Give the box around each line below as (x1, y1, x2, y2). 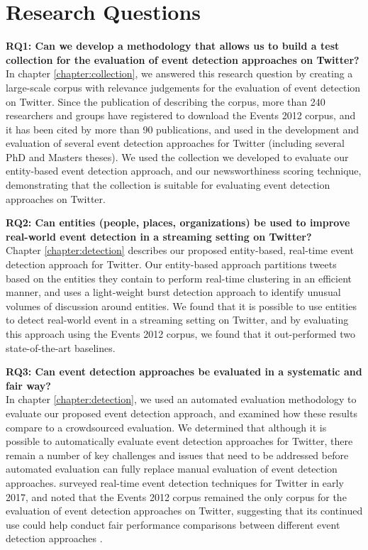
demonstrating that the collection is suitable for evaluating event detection (6, 177, 330, 192)
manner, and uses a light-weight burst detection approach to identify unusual (6, 285, 341, 299)
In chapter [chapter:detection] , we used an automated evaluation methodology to (6, 392, 357, 407)
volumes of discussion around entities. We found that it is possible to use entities (6, 298, 357, 313)
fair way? (6, 378, 51, 392)
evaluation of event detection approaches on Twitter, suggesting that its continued (6, 503, 363, 518)
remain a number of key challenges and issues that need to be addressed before (6, 447, 349, 462)
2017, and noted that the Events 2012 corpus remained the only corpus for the (6, 489, 347, 504)
